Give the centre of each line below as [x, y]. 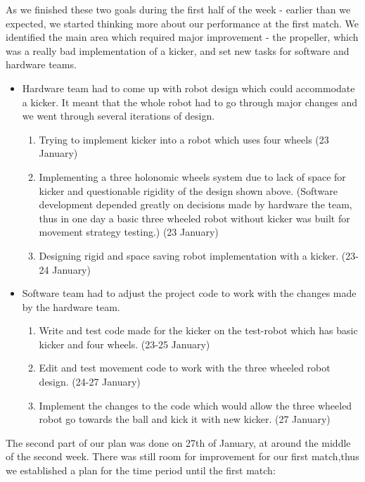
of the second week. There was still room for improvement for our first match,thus [182, 456]
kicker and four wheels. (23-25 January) [124, 344]
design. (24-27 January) [90, 382]
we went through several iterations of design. [119, 116]
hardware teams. [41, 64]
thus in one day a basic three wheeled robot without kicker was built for [194, 218]
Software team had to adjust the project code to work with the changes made [189, 293]
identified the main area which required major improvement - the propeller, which [182, 37]
